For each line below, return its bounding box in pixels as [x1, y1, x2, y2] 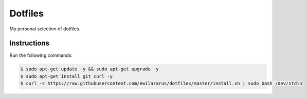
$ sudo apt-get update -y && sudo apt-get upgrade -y [20, 66, 159, 72]
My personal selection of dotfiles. [9, 26, 81, 32]
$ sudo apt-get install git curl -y [20, 73, 113, 79]
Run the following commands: [9, 52, 73, 58]
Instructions [9, 39, 50, 48]
